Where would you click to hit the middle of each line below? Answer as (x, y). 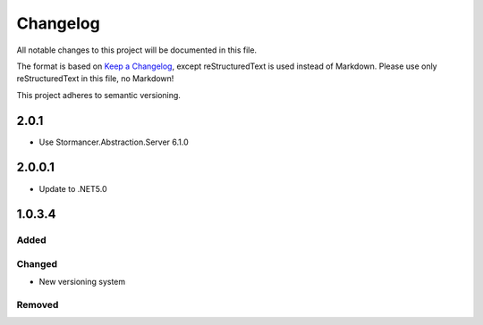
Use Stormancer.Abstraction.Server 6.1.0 (114, 142)
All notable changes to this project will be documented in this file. (137, 50)
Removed (38, 305)
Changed (37, 263)
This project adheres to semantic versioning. (98, 95)
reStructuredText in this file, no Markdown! (95, 79)
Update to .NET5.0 (73, 188)
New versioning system (82, 282)
